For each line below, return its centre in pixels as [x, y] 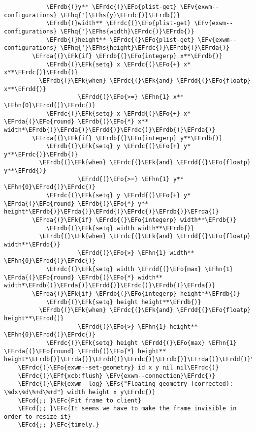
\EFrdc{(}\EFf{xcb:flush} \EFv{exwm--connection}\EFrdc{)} [117, 376]
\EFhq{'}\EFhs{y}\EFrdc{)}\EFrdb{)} [120, 15]
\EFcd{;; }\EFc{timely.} [59, 425]
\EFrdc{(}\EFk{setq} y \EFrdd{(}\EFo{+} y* [118, 196]
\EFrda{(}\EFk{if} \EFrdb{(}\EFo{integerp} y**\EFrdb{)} [127, 138]
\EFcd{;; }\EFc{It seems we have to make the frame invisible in [127, 409]
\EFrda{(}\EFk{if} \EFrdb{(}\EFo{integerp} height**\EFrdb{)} [136, 293]
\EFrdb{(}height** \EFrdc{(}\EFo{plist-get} [120, 40]
